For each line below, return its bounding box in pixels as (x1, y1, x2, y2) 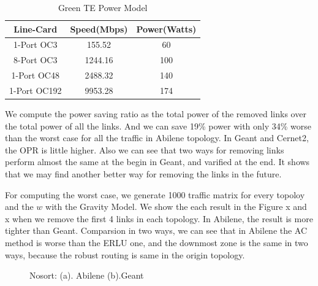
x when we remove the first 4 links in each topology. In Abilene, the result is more (5, 212, 313, 225)
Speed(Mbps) (70, 22, 128, 35)
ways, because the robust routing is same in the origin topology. (5, 248, 245, 261)
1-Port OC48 (11, 69, 59, 82)
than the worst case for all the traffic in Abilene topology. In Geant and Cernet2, (5, 131, 309, 144)
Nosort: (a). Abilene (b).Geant (29, 269, 144, 282)
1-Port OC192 (9, 83, 62, 96)
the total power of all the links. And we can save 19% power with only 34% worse (5, 119, 312, 132)
